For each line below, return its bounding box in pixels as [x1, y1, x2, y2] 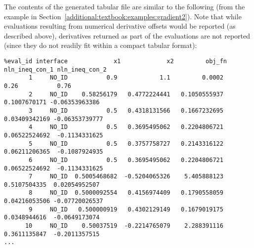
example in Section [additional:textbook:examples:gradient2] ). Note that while [4, 11, 242, 21]
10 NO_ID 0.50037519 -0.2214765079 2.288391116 [25, 222, 223, 230]
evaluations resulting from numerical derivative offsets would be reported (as [4, 21, 236, 31]
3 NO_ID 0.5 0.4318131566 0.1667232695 [29, 107, 223, 114]
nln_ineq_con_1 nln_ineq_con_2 [4, 66, 107, 73]
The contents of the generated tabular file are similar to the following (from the [4, 1, 245, 11]
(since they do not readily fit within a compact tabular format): [4, 40, 197, 50]
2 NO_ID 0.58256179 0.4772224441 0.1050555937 [29, 90, 223, 98]
